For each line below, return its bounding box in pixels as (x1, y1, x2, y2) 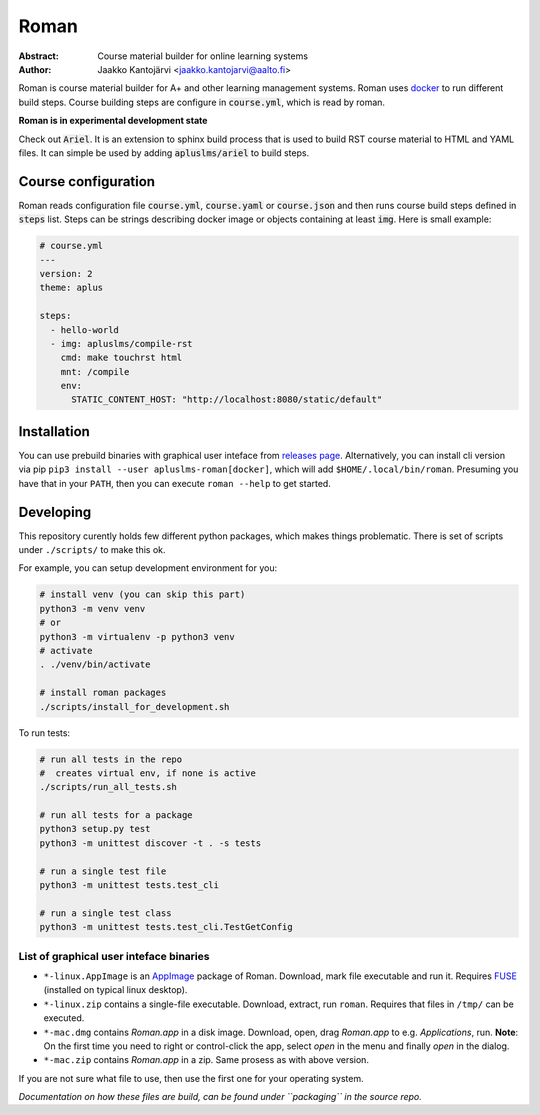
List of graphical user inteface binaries (18, 949, 210, 963)
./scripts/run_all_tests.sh (39, 781, 177, 793)
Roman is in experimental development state (18, 115, 208, 127)
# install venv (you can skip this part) (39, 589, 246, 600)
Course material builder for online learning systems (97, 50, 309, 62)
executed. (43, 1012, 85, 1024)
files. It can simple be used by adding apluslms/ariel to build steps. (18, 146, 310, 159)
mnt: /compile (60, 366, 130, 377)
